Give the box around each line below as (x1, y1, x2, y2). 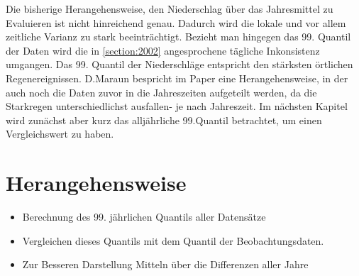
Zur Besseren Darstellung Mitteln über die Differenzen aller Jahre (22, 257, 309, 272)
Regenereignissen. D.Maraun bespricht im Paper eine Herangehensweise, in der (6, 70, 348, 85)
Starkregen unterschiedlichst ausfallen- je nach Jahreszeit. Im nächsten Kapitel (6, 99, 348, 114)
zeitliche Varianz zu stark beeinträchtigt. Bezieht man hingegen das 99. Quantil (6, 29, 351, 44)
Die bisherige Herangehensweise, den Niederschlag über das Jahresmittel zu (6, 1, 333, 16)
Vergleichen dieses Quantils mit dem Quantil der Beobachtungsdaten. (22, 233, 324, 248)
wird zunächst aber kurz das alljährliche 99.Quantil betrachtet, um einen (6, 112, 322, 127)
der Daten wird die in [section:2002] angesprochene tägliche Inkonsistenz (6, 43, 320, 57)
